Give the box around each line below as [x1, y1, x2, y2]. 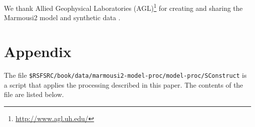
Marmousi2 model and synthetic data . [4, 12, 121, 23]
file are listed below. [4, 89, 64, 99]
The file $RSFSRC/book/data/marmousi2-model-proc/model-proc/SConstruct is [4, 69, 247, 80]
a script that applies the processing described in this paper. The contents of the [4, 79, 243, 90]
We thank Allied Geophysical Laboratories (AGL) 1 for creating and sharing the [4, 1, 243, 13]
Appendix [4, 41, 72, 62]
